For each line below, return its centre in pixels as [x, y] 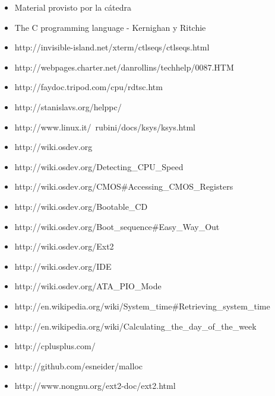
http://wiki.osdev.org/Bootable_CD [81, 206]
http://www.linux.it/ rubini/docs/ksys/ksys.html [105, 127]
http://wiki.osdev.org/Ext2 [64, 246]
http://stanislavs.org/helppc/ [68, 106]
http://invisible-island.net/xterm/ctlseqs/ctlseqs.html [112, 47]
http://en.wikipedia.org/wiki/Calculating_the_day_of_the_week [135, 326]
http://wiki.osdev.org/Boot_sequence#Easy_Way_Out [117, 226]
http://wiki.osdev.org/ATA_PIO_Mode [88, 286]
